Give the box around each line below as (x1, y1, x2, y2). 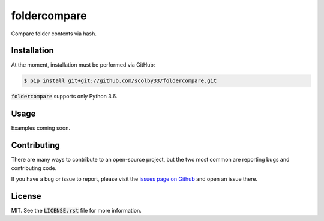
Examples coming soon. (11, 124, 70, 132)
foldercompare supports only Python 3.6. (11, 93, 118, 100)
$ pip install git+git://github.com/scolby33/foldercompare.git (23, 77, 217, 84)
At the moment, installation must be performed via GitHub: (11, 61, 155, 68)
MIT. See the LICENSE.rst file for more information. (11, 207, 142, 214)
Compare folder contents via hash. (11, 30, 97, 37)
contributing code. (11, 164, 57, 171)
